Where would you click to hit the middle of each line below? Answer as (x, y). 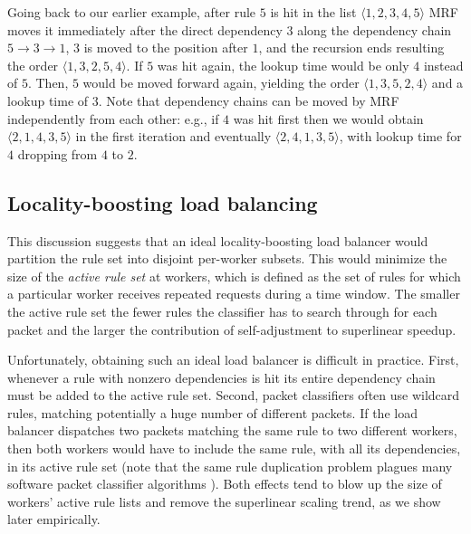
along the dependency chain (375, 29)
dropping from (58, 153)
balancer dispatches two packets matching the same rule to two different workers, (232, 430)
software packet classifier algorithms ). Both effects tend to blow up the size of (225, 484)
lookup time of (48, 100)
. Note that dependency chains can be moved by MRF (249, 100)
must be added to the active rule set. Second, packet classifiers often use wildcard (234, 395)
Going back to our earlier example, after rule (132, 12)
